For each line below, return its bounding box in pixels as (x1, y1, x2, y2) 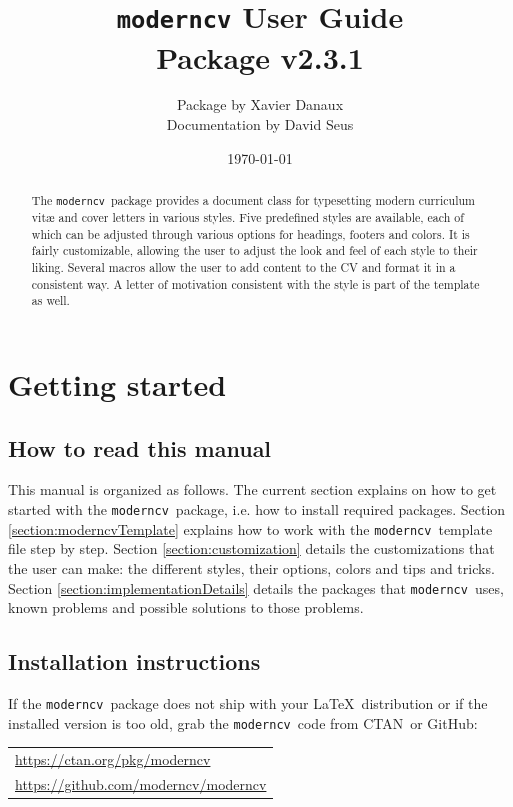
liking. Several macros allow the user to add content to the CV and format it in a (31, 259, 456, 276)
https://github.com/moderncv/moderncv (15, 773, 267, 794)
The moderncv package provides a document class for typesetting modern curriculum (31, 192, 475, 209)
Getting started (8, 364, 227, 405)
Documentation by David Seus (166, 114, 354, 135)
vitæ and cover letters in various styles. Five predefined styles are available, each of (31, 209, 464, 226)
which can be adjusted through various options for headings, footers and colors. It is (31, 225, 470, 242)
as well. (31, 292, 70, 309)
